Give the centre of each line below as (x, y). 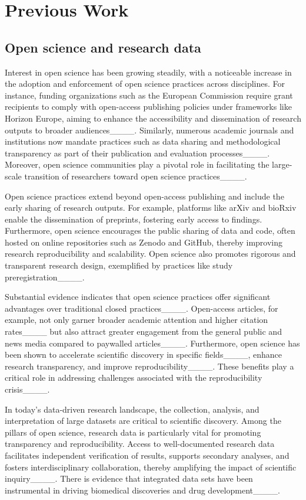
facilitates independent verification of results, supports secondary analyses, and (147, 455)
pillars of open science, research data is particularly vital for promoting (133, 432)
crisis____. (27, 389)
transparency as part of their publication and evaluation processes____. (137, 153)
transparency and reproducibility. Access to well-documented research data (140, 444)
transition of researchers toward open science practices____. (136, 176)
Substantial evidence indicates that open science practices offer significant (138, 297)
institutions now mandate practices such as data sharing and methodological (143, 141)
